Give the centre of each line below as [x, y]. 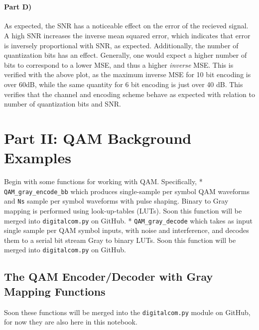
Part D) [18, 7]
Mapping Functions [55, 291]
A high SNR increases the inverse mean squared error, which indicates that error [127, 35]
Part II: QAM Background [98, 138]
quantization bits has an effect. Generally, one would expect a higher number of [126, 55]
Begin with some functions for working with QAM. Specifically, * [103, 181]
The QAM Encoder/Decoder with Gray [109, 276]
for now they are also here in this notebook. [71, 322]
